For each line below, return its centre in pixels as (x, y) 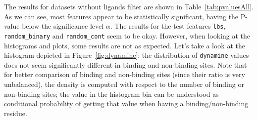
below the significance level (63, 26)
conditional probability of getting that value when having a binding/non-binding (126, 103)
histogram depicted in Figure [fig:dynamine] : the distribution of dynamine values (127, 55)
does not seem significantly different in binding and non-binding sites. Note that (126, 64)
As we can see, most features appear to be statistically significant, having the (121, 16)
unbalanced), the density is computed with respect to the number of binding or (124, 84)
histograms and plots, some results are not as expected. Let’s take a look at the (125, 45)
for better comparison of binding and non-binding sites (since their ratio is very (125, 74)
